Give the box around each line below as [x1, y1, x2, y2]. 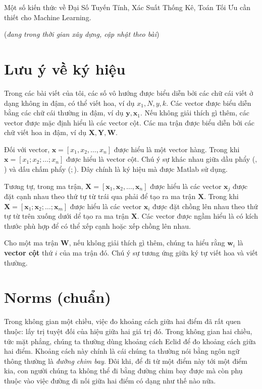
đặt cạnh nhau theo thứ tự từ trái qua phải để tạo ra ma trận [4, 191, 196, 202]
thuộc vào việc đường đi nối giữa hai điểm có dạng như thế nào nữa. [4, 375, 216, 385]
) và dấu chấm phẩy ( [4, 164, 71, 174]
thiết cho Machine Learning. [4, 12, 91, 22]
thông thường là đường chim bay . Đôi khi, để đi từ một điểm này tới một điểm [4, 355, 247, 366]
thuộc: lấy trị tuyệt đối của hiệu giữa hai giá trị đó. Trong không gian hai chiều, [4, 326, 252, 336]
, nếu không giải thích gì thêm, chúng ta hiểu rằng [69, 237, 225, 248]
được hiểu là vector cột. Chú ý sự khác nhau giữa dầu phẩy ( [66, 154, 255, 164]
